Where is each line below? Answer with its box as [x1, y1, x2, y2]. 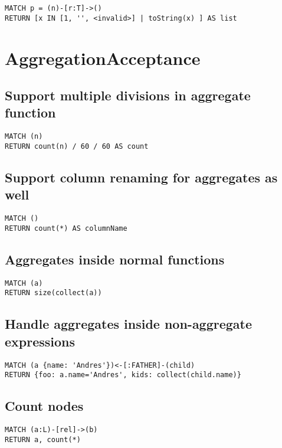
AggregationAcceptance [5, 45, 201, 70]
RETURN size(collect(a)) [5, 289, 102, 297]
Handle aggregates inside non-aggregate [5, 315, 253, 333]
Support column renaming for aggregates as [5, 168, 278, 186]
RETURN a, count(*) [5, 435, 81, 444]
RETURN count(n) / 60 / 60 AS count [5, 142, 149, 151]
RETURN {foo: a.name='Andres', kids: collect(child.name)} [5, 371, 241, 380]
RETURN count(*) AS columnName [5, 224, 127, 233]
